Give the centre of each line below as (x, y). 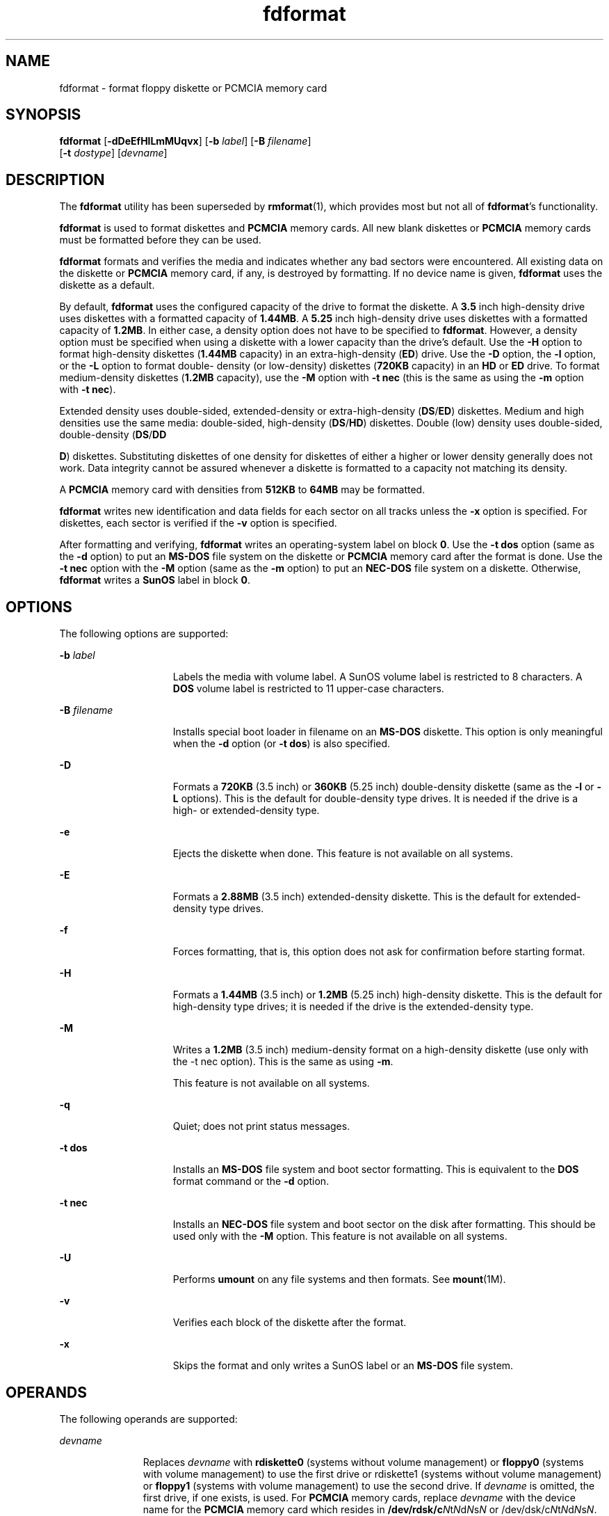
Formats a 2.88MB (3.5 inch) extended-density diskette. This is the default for (352, 897)
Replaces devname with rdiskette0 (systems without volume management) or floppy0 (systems (363, 1462)
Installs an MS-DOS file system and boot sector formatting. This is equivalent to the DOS (376, 1170)
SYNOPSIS (43, 115)
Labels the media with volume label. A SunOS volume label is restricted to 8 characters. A (377, 677)
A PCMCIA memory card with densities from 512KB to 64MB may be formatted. (242, 490)
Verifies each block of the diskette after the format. (290, 1323)
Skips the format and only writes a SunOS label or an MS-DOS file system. (343, 1366)
